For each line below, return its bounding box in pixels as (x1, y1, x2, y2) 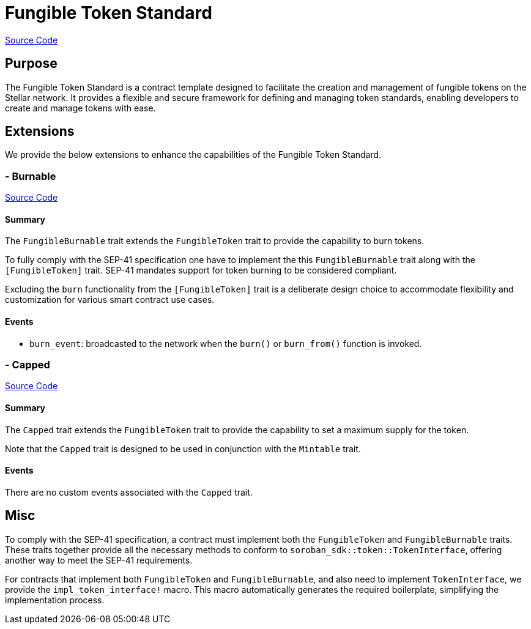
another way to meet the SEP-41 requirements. (5, 554, 193, 565)
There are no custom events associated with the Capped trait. (5, 486, 253, 497)
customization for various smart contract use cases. (5, 294, 215, 305)
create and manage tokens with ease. (5, 102, 156, 113)
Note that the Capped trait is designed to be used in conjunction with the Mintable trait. (5, 443, 361, 454)
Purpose (5, 56, 58, 72)
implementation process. (5, 594, 105, 605)
